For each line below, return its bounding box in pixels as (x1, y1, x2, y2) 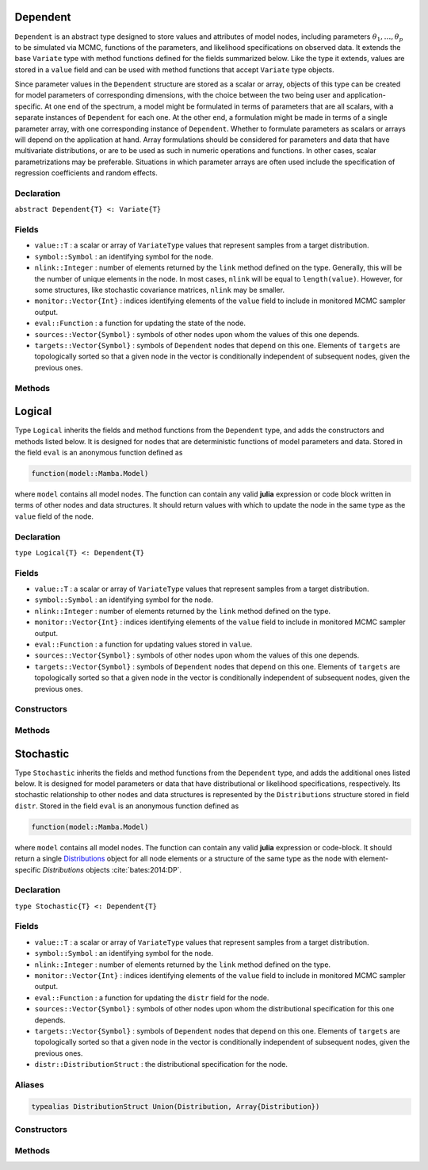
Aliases (14, 1079, 44, 1090)
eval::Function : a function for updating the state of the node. (34, 318, 246, 328)
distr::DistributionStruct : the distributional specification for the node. (34, 1060, 289, 1069)
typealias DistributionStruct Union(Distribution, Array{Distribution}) (31, 1102, 320, 1111)
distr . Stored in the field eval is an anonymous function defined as (14, 801, 239, 811)
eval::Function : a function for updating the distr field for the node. (34, 992, 269, 1003)
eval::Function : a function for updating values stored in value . (34, 639, 253, 650)
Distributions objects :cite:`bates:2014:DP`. (42, 865, 182, 874)
